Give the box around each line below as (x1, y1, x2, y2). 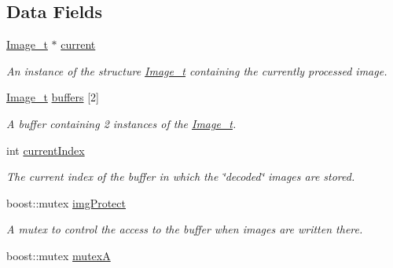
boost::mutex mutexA (6, 247, 111, 263)
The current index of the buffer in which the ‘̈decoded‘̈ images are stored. (6, 168, 355, 185)
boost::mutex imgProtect (6, 194, 126, 211)
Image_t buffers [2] (6, 89, 99, 105)
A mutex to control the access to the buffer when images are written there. (6, 221, 363, 237)
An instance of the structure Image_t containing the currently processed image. (6, 62, 387, 79)
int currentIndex (6, 141, 85, 158)
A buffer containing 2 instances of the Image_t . (6, 115, 237, 131)
